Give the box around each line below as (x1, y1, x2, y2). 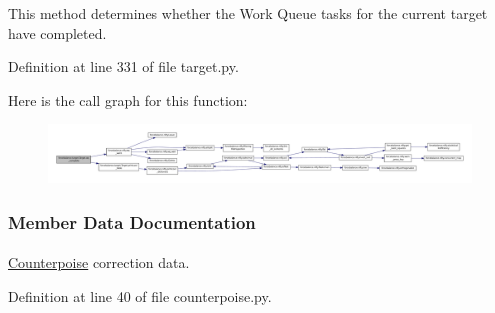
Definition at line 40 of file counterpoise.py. (8, 285, 272, 306)
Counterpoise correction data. (8, 252, 190, 273)
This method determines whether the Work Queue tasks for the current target (8, 3, 488, 23)
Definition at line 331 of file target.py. (8, 56, 239, 77)
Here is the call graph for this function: (8, 89, 248, 110)
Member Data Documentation (8, 209, 256, 234)
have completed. (8, 22, 107, 43)
